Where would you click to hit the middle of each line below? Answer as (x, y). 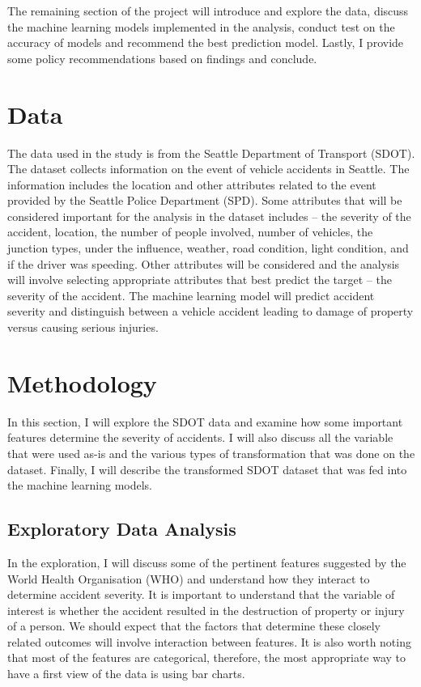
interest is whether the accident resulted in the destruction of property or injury (206, 610)
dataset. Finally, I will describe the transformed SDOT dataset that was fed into (207, 469)
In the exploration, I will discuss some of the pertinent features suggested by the (207, 562)
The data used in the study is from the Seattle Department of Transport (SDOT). (211, 153)
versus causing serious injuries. (83, 327)
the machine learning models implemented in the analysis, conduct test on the (201, 26)
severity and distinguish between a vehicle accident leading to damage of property (210, 311)
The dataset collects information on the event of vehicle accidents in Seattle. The (208, 169)
